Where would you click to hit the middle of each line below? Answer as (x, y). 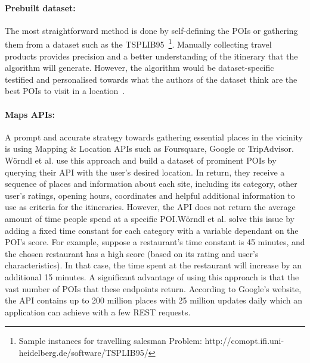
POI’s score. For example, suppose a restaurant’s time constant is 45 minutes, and (155, 242)
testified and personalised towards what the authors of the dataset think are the (151, 79)
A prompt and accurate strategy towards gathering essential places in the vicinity (154, 137)
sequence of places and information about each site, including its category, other (151, 184)
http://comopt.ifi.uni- (244, 341)
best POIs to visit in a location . (65, 91)
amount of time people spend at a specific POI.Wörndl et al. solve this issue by (150, 218)
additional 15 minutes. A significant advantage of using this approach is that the (152, 276)
